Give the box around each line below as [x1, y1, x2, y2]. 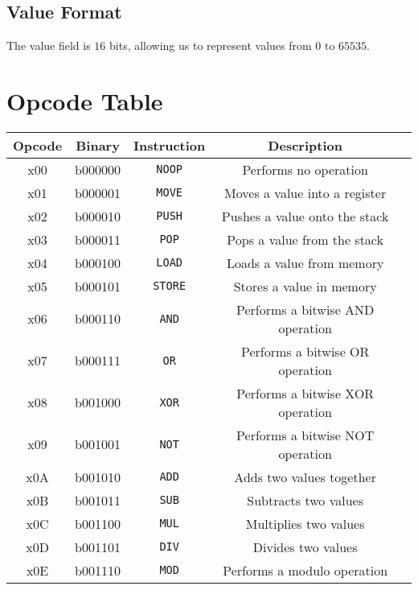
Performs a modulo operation [223, 560, 388, 580]
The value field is [6, 37, 91, 54]
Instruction [133, 135, 206, 155]
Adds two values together [234, 467, 376, 486]
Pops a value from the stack [227, 229, 383, 249]
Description [268, 135, 342, 155]
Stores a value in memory [233, 276, 377, 295]
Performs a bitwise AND [236, 299, 375, 319]
